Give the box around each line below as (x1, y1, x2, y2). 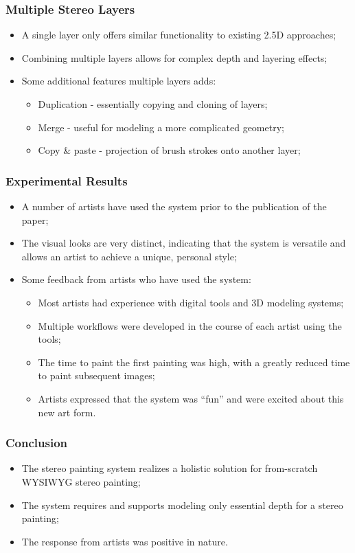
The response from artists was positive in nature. (21, 534, 228, 548)
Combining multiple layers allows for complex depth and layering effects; (21, 50, 328, 65)
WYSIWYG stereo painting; (21, 474, 141, 488)
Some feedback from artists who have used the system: (21, 272, 251, 286)
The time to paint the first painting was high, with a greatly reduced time (38, 354, 350, 369)
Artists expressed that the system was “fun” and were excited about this (38, 391, 344, 405)
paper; (21, 212, 49, 227)
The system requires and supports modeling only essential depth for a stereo (21, 497, 343, 512)
